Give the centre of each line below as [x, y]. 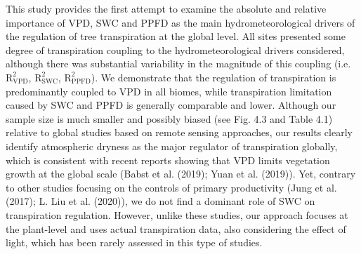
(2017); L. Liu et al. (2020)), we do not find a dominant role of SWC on [160, 201]
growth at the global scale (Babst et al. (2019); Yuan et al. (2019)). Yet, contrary [181, 174]
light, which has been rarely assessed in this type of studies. [134, 242]
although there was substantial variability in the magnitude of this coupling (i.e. [178, 63]
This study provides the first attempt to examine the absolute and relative [166, 8]
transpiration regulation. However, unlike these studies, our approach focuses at [177, 214]
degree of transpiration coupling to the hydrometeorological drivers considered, [175, 49]
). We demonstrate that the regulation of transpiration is [214, 77]
